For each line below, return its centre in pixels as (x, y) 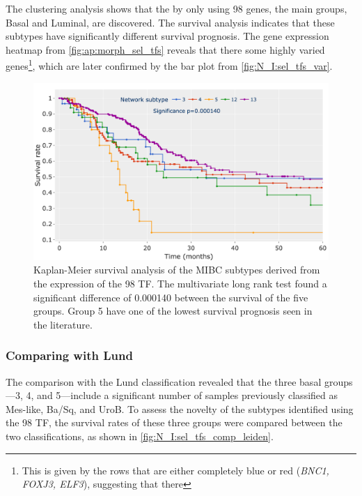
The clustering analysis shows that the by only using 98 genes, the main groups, (176, 8)
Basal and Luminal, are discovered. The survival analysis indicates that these (170, 22)
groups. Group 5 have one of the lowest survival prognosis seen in (173, 311)
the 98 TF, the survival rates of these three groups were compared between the (174, 422)
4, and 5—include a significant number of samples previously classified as (182, 395)
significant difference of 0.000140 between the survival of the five (171, 297)
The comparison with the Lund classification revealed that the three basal (164, 381)
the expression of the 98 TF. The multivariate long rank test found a (180, 284)
